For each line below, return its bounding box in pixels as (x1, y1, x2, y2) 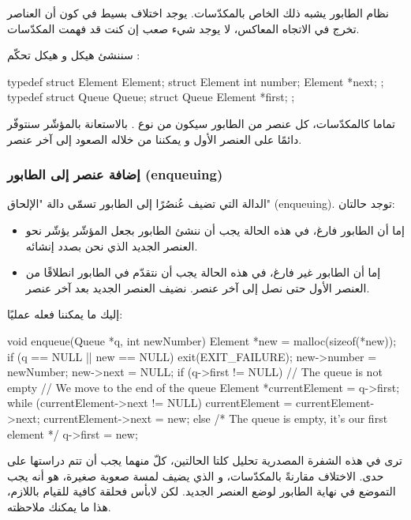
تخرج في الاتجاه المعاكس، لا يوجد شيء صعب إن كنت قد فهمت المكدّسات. (7, 20, 360, 36)
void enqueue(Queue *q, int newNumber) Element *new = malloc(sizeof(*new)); (7, 332, 397, 349)
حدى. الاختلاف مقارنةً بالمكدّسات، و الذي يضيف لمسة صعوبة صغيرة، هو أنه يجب (7, 467, 384, 484)
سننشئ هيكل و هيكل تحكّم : (7, 47, 140, 63)
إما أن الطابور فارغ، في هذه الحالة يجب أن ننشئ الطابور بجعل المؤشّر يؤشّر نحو (25, 221, 405, 238)
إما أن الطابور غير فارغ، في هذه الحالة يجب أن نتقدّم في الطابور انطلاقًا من (25, 264, 381, 281)
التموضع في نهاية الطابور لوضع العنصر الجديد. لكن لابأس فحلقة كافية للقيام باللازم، (7, 483, 396, 499)
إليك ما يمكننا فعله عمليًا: (7, 306, 123, 322)
